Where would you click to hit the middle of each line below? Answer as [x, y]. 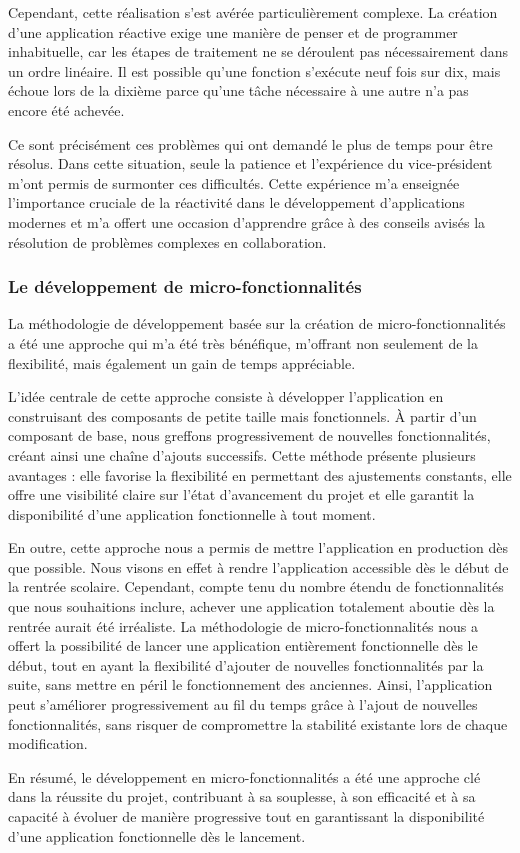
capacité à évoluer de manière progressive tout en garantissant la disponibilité [246, 816]
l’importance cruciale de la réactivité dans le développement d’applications [236, 202]
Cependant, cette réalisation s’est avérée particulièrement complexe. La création [253, 12]
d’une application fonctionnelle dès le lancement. [157, 835]
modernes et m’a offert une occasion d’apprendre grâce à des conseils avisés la [247, 221]
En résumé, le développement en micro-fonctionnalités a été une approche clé [244, 776]
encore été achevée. [66, 109]
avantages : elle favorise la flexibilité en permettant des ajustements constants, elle [260, 474]
